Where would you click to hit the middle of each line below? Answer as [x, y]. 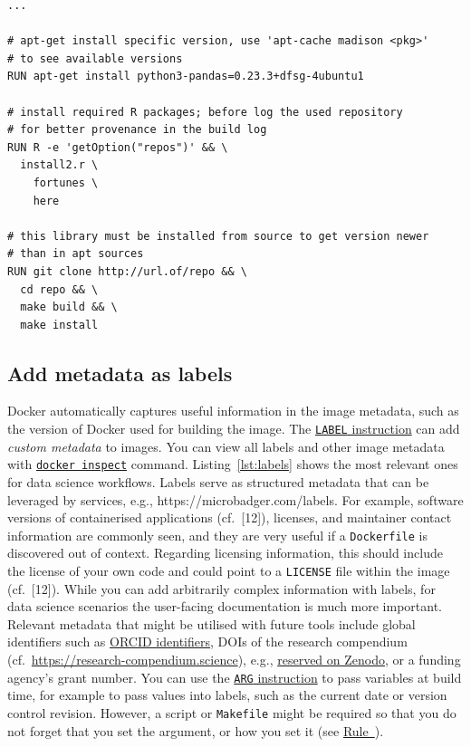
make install [59, 325]
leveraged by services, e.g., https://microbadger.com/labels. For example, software [235, 499]
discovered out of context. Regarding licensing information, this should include [225, 553]
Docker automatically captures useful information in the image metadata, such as [233, 411]
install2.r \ [59, 165]
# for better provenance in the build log [137, 130]
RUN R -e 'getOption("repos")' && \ [118, 147]
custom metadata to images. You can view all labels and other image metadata [226, 446]
